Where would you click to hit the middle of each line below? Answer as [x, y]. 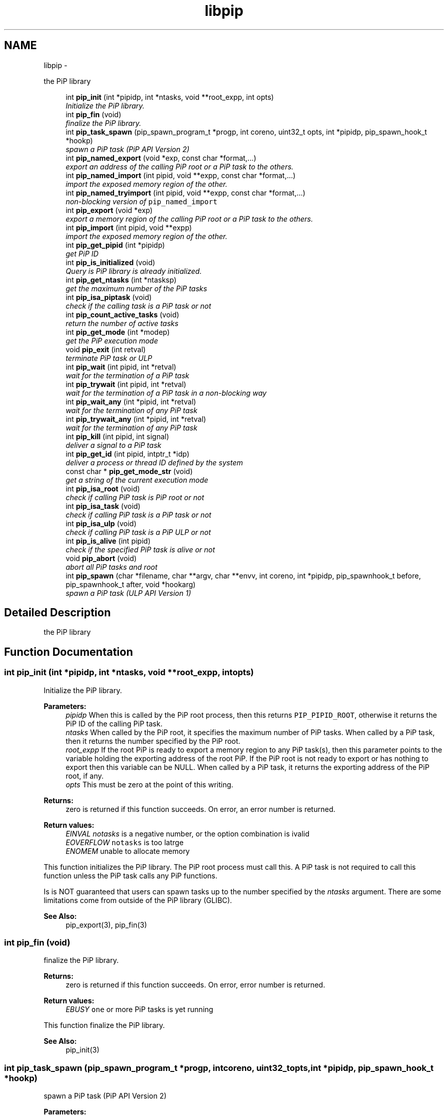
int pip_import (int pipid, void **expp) [129, 227]
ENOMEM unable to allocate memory [128, 851]
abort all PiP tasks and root [111, 567]
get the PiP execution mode [112, 340]
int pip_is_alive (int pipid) [108, 541]
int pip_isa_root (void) [103, 488]
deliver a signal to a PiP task [114, 445]
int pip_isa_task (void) [103, 506]
